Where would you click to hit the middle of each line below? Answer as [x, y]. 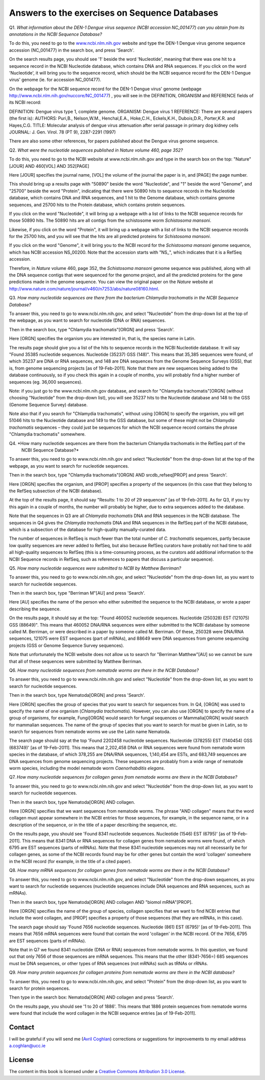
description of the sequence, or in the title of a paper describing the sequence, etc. [93, 825]
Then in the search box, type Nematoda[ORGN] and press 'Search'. [77, 695]
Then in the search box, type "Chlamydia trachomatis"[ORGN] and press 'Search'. [92, 329]
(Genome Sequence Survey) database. [48, 404]
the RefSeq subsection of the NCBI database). [56, 491]
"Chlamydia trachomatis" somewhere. [47, 434]
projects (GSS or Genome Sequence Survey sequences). [67, 645]
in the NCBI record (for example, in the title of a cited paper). [70, 861]
